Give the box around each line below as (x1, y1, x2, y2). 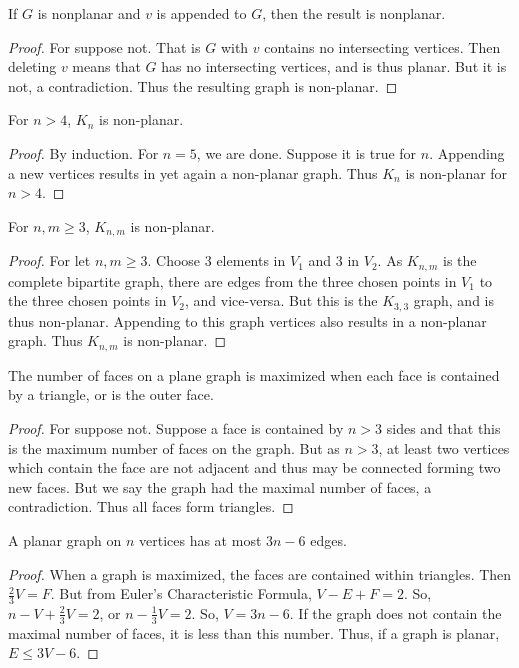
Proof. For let (8, 250, 91, 271)
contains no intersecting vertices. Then (264, 36, 501, 57)
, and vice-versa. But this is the (185, 290, 378, 311)
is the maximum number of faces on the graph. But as (8, 437, 340, 458)
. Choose (147, 250, 201, 271)
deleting (8, 56, 57, 77)
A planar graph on (8, 529, 122, 550)
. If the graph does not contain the (289, 602, 502, 623)
